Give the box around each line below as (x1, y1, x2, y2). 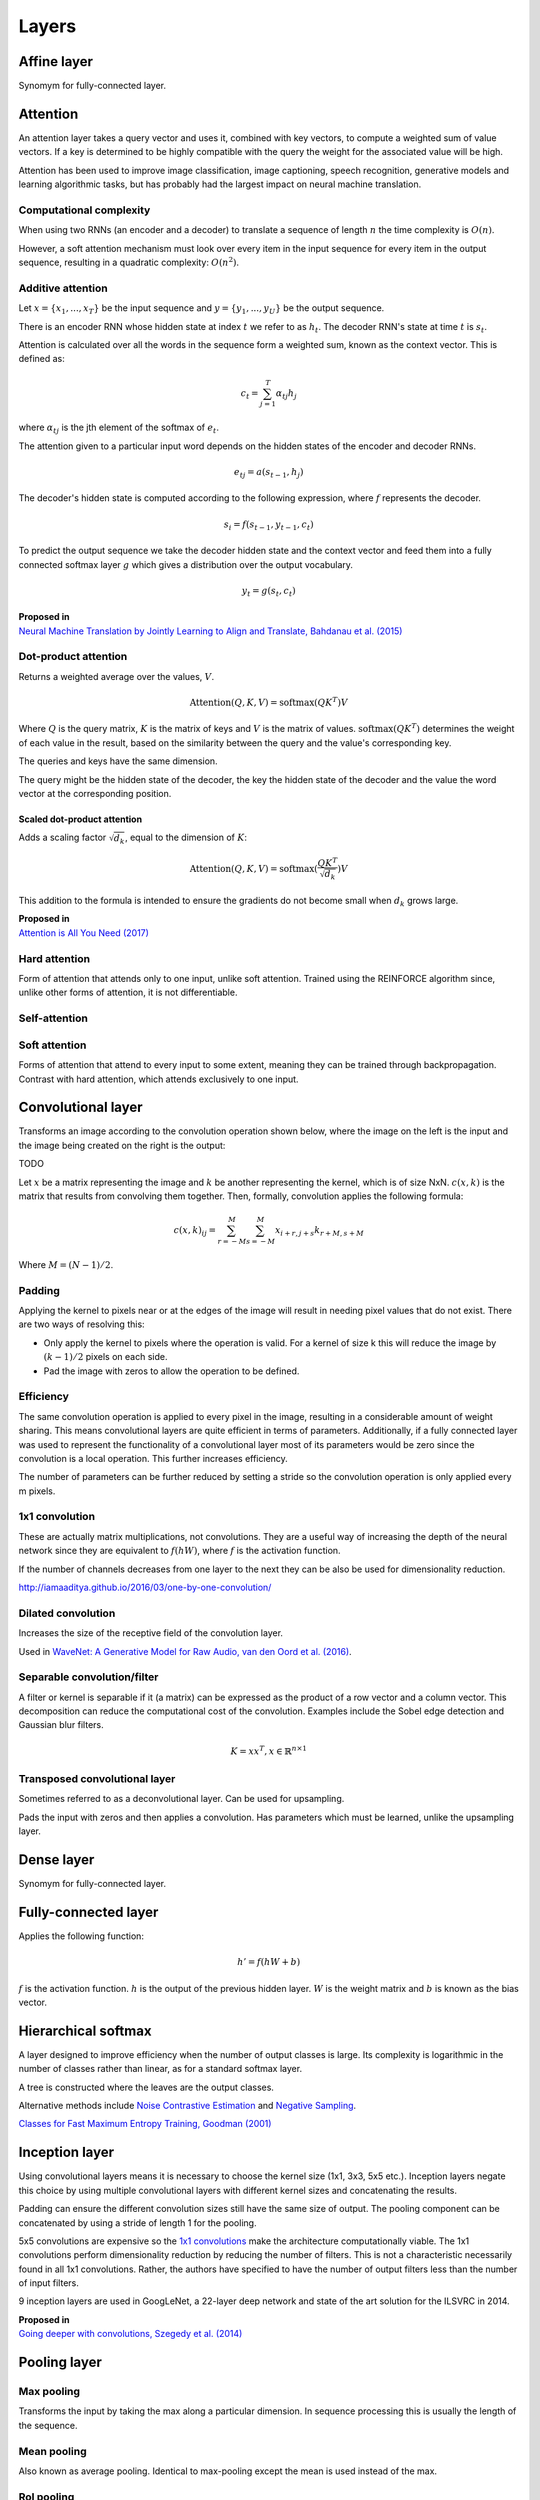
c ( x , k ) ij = (173, 1225, 217, 1238)
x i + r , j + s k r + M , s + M (275, 1225, 365, 1238)
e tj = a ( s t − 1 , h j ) (233, 466, 304, 480)
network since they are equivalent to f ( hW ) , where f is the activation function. (18, 1545, 341, 1557)
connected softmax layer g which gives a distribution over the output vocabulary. (18, 558, 354, 570)
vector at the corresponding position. (18, 787, 172, 799)
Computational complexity (18, 203, 151, 217)
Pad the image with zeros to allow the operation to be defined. (43, 1365, 300, 1377)
